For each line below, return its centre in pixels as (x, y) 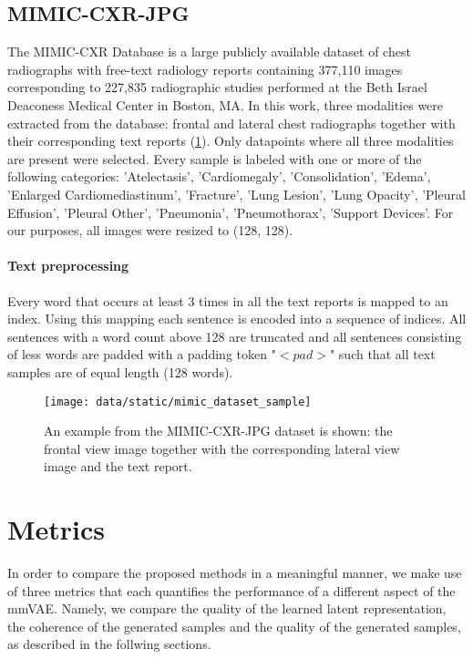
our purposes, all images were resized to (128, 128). (150, 230)
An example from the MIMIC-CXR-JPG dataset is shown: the (218, 431)
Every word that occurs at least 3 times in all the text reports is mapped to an (228, 300)
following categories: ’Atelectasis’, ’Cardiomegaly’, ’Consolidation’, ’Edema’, (219, 176)
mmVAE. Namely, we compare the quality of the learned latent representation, (227, 608)
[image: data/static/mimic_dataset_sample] (178, 402)
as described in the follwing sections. (109, 644)
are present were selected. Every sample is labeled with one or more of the (215, 158)
